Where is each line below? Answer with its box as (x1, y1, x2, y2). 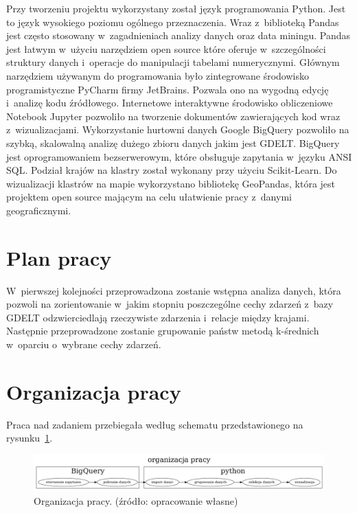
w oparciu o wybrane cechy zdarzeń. (6, 337, 161, 351)
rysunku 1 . (6, 431, 53, 445)
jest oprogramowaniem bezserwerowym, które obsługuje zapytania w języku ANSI (6, 149, 352, 163)
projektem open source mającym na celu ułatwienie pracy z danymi (6, 190, 292, 204)
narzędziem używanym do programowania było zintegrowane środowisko (6, 68, 309, 82)
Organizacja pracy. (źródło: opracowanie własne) (34, 493, 238, 508)
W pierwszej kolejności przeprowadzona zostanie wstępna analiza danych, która (6, 283, 341, 297)
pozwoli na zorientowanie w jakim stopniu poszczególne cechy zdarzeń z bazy (6, 297, 334, 311)
